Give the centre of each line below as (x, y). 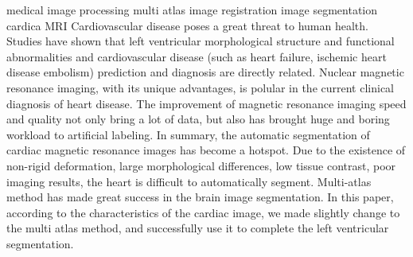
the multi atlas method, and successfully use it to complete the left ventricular (198, 228)
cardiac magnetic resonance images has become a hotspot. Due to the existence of (206, 150)
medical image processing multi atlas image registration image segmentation (192, 10)
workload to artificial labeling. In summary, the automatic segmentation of (188, 134)
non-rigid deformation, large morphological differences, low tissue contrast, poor (201, 165)
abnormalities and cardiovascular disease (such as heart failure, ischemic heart (197, 56)
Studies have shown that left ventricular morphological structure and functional (201, 41)
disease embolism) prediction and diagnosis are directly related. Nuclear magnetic (205, 72)
